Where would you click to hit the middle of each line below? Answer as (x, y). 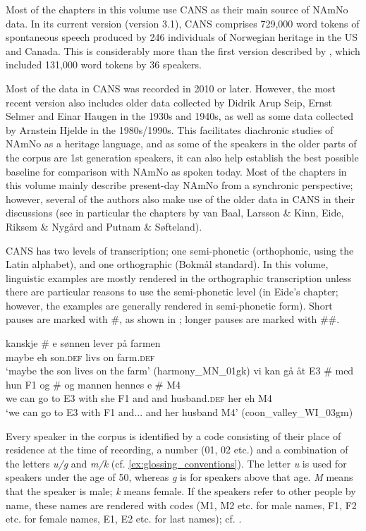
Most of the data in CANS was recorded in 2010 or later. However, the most (171, 88)
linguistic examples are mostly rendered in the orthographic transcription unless (178, 277)
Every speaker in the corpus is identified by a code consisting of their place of (173, 435)
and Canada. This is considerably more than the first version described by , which (183, 50)
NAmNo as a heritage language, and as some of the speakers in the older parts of (181, 144)
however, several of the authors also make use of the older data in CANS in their (181, 199)
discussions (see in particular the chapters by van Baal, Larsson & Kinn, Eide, (175, 213)
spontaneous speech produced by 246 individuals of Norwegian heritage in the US (182, 37)
